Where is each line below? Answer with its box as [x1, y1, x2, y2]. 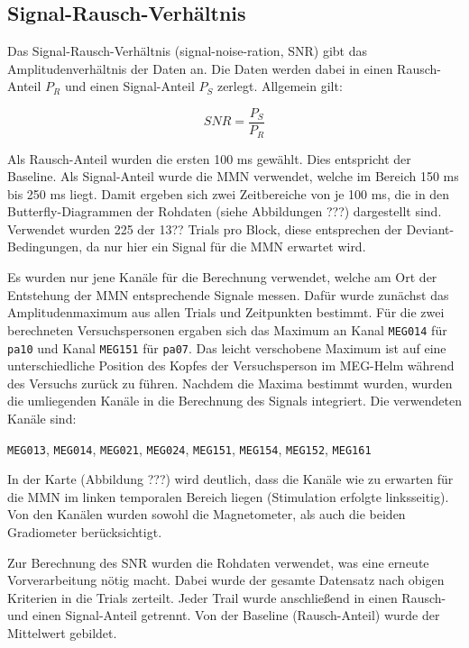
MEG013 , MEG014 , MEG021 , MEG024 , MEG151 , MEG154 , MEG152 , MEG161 [7, 439, 372, 458]
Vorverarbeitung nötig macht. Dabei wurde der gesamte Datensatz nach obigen [7, 570, 445, 589]
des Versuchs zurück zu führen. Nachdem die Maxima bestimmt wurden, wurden [7, 373, 453, 392]
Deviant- [406, 219, 455, 238]
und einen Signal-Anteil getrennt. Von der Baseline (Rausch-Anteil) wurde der [7, 606, 440, 625]
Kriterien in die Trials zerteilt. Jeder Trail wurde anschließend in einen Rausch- [7, 588, 446, 607]
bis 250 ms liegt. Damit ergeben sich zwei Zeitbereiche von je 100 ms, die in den [7, 184, 450, 203]
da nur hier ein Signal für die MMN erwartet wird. [86, 237, 366, 256]
